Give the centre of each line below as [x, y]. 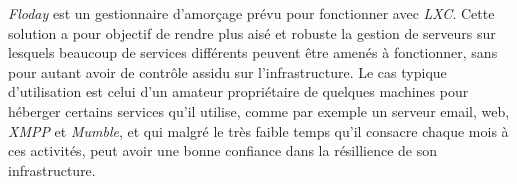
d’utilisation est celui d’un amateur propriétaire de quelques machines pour [238, 91]
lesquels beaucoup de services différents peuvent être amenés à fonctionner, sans [253, 52]
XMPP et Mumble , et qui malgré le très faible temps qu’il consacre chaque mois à [258, 130]
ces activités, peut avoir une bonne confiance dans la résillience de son [222, 150]
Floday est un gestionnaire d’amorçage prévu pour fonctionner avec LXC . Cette [251, 13]
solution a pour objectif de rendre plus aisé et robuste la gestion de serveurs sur [252, 32]
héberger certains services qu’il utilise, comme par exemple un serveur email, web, [259, 110]
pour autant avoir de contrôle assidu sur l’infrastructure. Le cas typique [227, 71]
